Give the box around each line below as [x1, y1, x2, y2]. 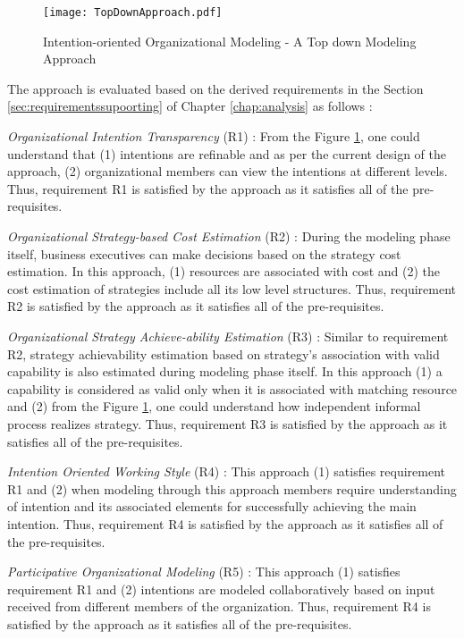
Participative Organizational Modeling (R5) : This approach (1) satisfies [7, 562, 401, 581]
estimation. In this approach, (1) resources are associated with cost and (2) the [7, 262, 441, 281]
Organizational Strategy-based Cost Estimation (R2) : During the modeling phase [7, 227, 451, 245]
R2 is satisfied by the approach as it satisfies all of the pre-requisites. [7, 297, 384, 315]
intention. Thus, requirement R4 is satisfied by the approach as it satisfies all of [7, 514, 443, 533]
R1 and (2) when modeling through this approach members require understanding [7, 479, 457, 498]
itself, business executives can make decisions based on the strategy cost [7, 244, 401, 263]
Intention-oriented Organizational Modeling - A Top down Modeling [43, 31, 417, 50]
